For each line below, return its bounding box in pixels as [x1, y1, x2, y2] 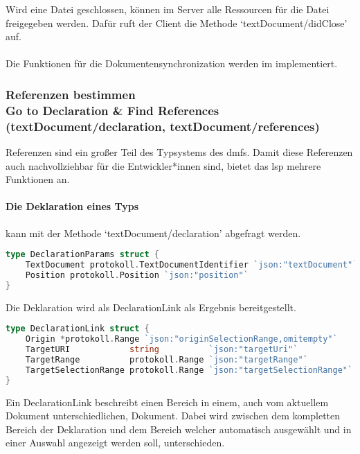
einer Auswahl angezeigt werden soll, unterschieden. [6, 435, 225, 450]
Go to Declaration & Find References [6, 101, 219, 119]
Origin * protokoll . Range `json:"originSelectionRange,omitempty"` [25, 334, 338, 344]
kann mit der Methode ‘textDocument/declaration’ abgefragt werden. [6, 225, 301, 240]
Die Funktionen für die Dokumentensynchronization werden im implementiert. [6, 56, 338, 71]
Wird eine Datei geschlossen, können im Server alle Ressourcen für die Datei [6, 2, 330, 16]
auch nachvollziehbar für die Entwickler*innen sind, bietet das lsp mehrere [6, 158, 321, 173]
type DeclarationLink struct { [6, 324, 150, 334]
